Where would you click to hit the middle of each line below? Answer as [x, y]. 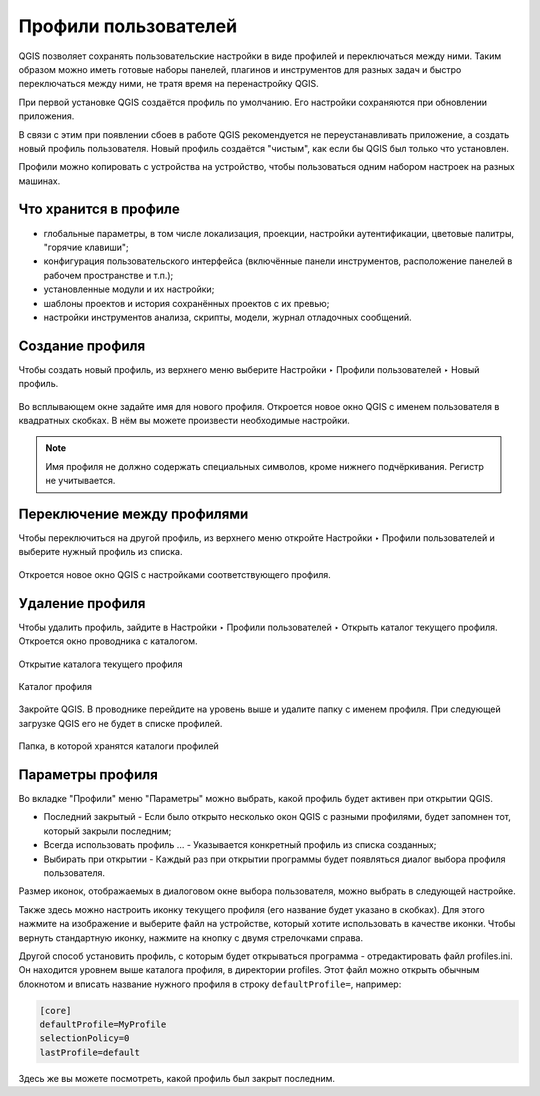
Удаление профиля [82, 603]
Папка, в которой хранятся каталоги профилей [118, 746]
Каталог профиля [55, 686]
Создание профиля [82, 345]
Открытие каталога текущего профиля [100, 664]
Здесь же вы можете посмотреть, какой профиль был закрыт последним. [176, 1078]
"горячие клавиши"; [86, 247]
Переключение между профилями [133, 513]
